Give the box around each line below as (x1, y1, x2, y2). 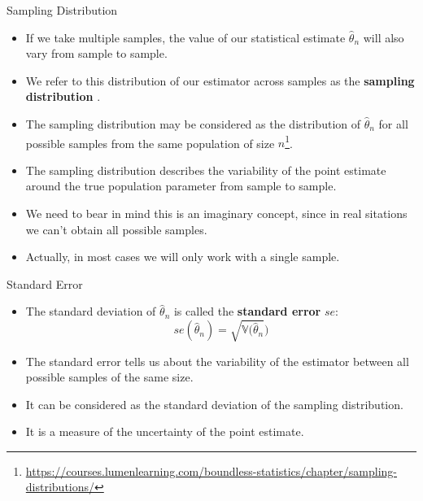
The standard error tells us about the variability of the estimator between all (25, 352, 409, 369)
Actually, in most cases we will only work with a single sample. (25, 248, 340, 265)
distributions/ (25, 478, 95, 495)
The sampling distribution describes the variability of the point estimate (25, 161, 386, 178)
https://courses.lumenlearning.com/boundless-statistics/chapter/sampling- (25, 462, 398, 479)
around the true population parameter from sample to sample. (25, 177, 337, 194)
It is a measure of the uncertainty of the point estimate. (25, 423, 304, 440)
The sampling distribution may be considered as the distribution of (25, 115, 361, 132)
